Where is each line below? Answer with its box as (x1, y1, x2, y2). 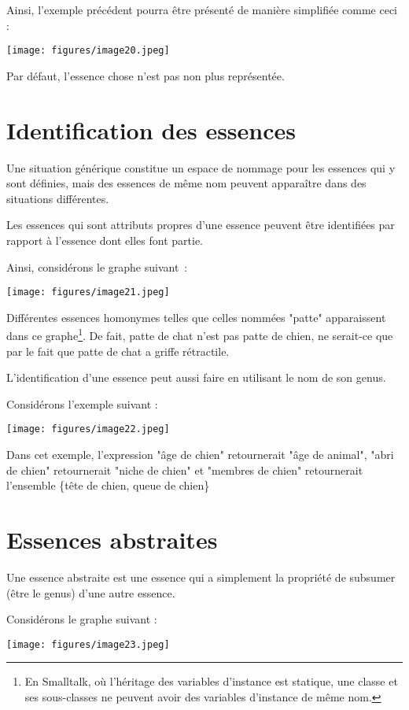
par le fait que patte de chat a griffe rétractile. (6, 342, 230, 359)
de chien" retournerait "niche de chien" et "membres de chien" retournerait (6, 461, 363, 478)
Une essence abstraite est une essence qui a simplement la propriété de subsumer (6, 568, 396, 585)
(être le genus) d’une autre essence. (6, 584, 175, 601)
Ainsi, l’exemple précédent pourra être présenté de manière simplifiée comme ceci (6, 2, 397, 17)
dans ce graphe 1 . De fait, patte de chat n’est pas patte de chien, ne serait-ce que (6, 325, 393, 344)
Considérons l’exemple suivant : (6, 395, 158, 412)
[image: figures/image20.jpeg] (6, 45, 170, 57)
